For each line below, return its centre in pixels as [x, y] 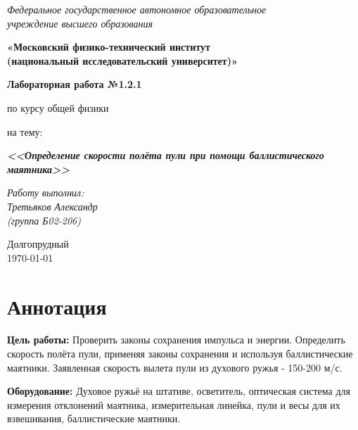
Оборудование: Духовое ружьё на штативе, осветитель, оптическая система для [179, 391]
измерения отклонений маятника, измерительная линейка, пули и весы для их [174, 404]
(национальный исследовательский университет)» [122, 60]
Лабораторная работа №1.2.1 [75, 84]
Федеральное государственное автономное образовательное [137, 9]
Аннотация [57, 306]
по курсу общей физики [58, 107]
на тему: [25, 131]
